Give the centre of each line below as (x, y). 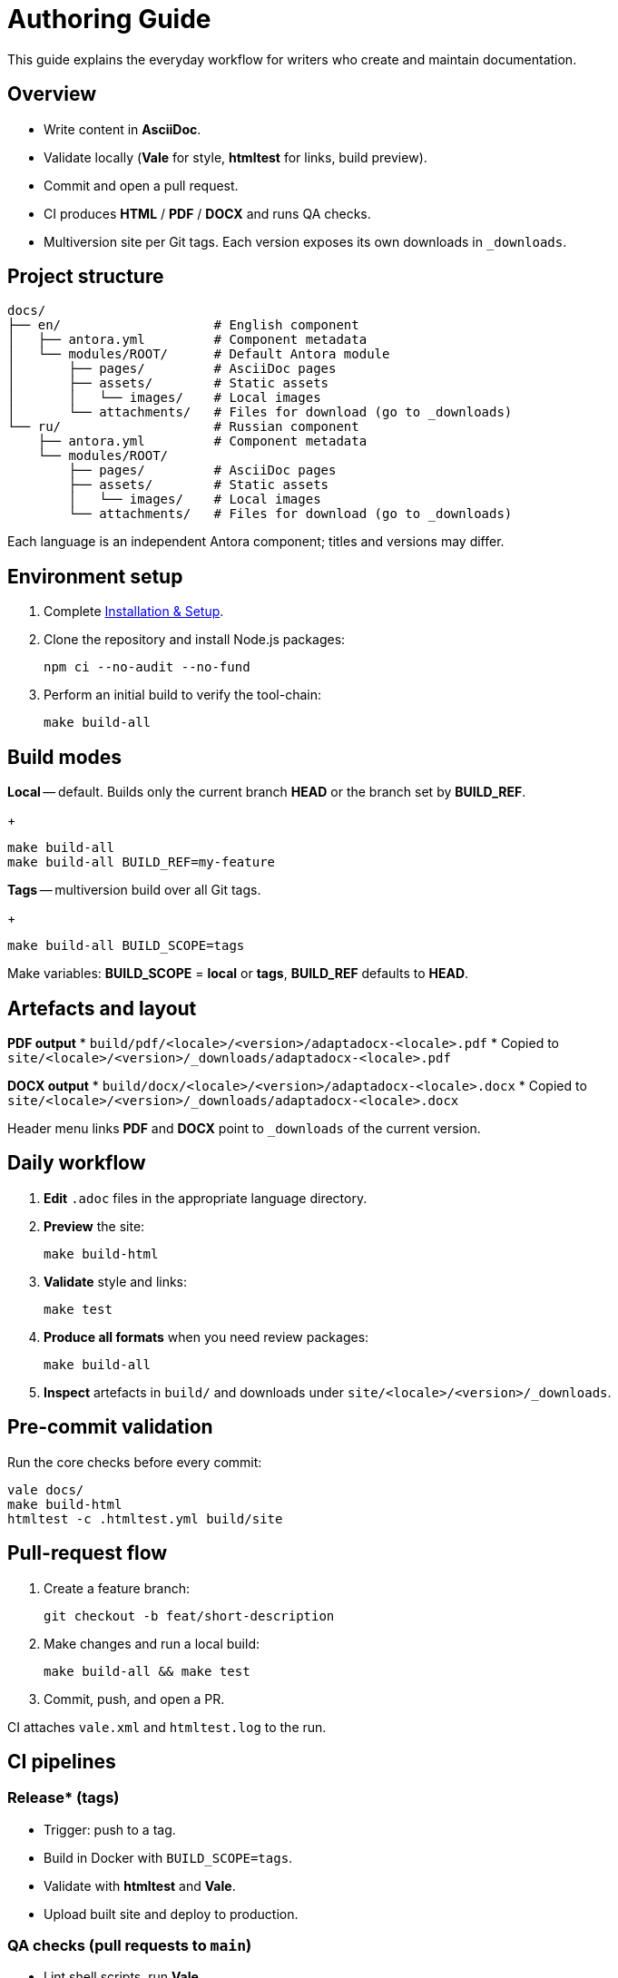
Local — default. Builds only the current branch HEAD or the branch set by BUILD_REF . (267, 792)
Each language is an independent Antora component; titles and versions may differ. (256, 542)
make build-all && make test (147, 1671)
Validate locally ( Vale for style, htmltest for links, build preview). (235, 157)
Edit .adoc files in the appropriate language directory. (206, 1198)
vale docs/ (46, 1489)
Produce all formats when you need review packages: (206, 1337)
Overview (52, 94)
